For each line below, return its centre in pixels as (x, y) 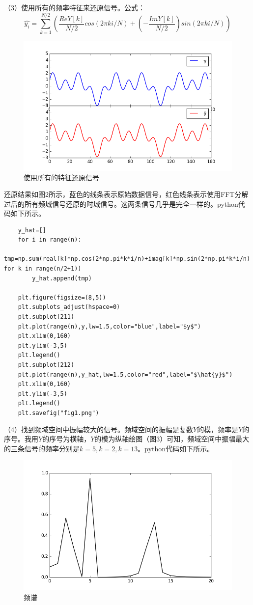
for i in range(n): (50, 240)
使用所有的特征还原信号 (61, 178)
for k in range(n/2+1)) (43, 269)
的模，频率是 (218, 429)
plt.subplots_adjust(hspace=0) (69, 307)
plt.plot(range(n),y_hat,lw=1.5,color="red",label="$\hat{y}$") (125, 374)
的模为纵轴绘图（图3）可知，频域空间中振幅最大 (172, 439)
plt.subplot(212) (46, 365)
